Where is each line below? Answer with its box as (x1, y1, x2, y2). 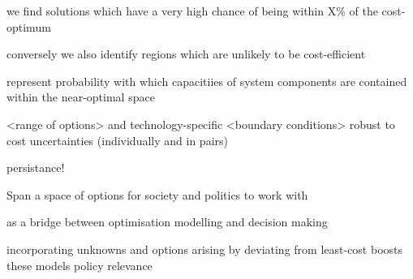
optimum (6, 18, 51, 35)
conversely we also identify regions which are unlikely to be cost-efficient (6, 45, 366, 62)
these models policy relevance (6, 256, 153, 273)
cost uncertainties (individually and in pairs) (6, 131, 228, 148)
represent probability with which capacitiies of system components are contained (6, 72, 407, 89)
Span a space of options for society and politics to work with (6, 186, 308, 203)
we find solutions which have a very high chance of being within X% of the (6, 2, 378, 19)
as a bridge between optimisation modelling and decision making (6, 213, 328, 230)
